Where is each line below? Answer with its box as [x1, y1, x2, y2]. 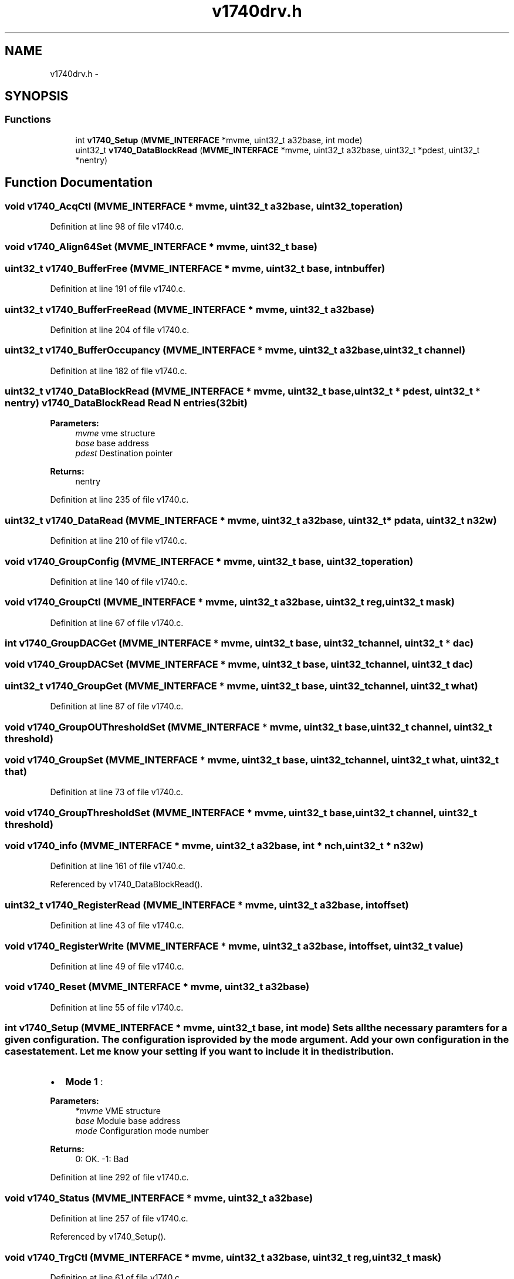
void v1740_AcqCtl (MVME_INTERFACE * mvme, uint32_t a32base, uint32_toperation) [5, 200, 403, 212]
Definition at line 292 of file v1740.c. [50, 1172, 189, 1183]
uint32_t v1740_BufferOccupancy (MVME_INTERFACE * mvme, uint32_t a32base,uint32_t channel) [5, 344, 466, 356]
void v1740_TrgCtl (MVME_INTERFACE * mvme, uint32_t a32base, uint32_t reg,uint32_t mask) [5, 1251, 442, 1263]
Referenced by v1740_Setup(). [50, 1231, 166, 1242]
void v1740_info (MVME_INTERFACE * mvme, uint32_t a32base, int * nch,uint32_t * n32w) [5, 840, 424, 852]
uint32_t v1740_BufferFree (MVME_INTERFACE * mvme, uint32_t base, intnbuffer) [5, 262, 386, 274]
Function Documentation [5, 175, 153, 190]
